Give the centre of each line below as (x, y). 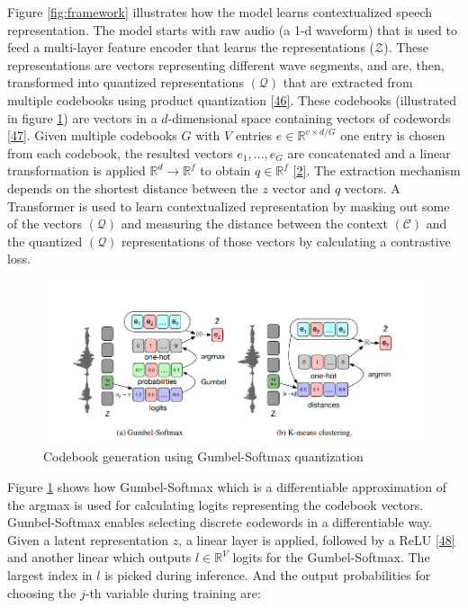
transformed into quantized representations (126, 82)
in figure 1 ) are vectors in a (82, 117)
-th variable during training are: (173, 592)
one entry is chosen (393, 135)
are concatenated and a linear (369, 152)
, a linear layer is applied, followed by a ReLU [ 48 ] (317, 539)
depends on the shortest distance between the (133, 188)
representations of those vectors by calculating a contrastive (286, 241)
